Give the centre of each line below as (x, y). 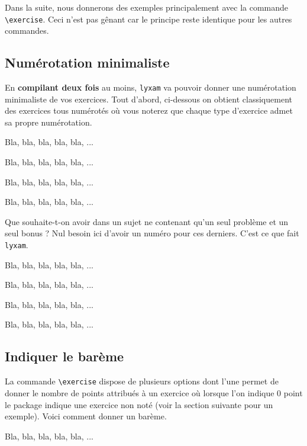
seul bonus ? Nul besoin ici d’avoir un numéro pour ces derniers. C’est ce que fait (152, 233)
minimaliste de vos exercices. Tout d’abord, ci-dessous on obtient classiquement (148, 99)
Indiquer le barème (64, 356)
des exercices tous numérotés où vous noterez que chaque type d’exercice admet (149, 110)
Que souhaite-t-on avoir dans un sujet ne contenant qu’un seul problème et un (147, 221)
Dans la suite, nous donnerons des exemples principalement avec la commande (147, 7)
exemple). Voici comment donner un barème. (86, 416)
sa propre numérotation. (49, 122)
